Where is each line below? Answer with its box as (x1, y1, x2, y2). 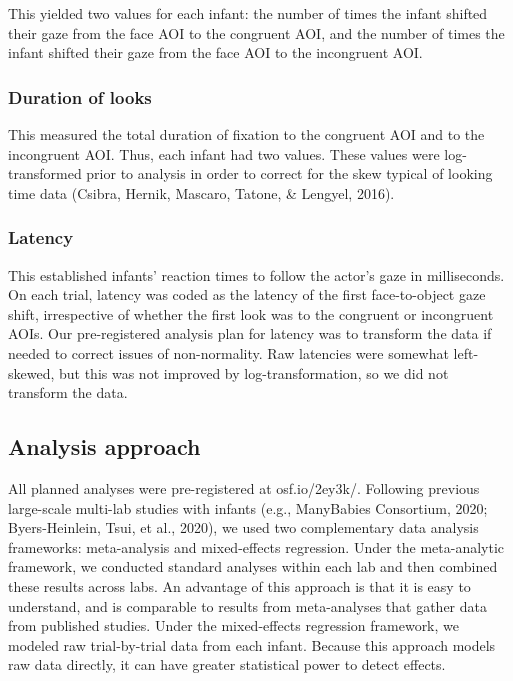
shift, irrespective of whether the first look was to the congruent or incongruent (8, 303, 494, 324)
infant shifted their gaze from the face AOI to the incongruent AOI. (8, 42, 423, 63)
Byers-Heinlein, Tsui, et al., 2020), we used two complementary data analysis (8, 517, 479, 538)
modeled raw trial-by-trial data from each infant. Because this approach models (8, 634, 496, 655)
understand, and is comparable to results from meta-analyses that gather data (8, 595, 487, 616)
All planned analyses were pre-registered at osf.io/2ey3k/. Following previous (8, 477, 480, 498)
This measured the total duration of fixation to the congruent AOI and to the (8, 124, 485, 144)
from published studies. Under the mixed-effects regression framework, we (8, 615, 459, 636)
